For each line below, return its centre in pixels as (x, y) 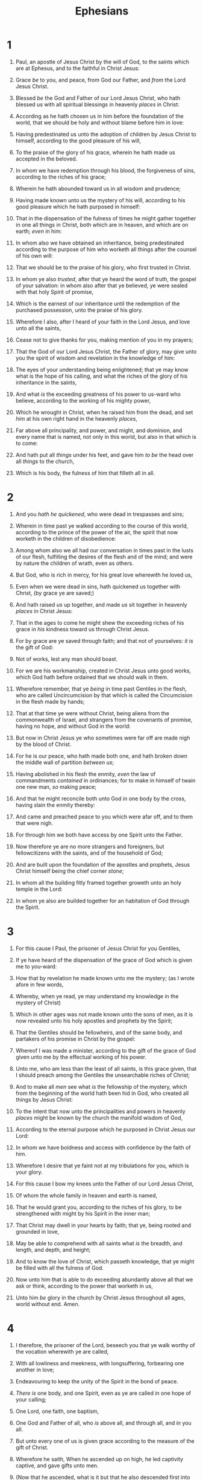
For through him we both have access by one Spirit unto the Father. (99, 835)
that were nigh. (34, 823)
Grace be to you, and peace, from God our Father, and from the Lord (101, 80)
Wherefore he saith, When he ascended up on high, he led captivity (99, 1459)
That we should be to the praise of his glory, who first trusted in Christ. (103, 267)
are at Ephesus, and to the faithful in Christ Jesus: (77, 68)
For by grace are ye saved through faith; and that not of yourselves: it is (104, 640)
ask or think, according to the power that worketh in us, (84, 1286)
